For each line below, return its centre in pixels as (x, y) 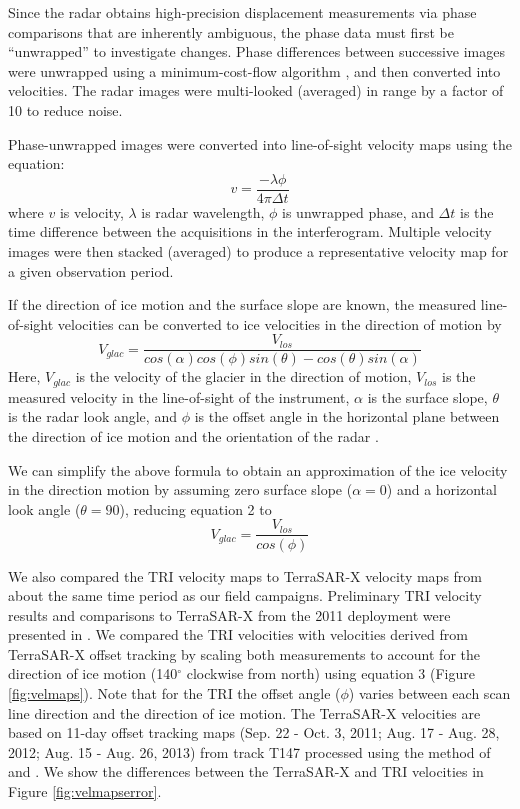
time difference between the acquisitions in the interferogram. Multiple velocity (250, 231)
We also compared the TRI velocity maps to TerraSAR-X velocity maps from (245, 575)
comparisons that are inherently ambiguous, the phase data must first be (231, 31)
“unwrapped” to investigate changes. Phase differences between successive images (257, 51)
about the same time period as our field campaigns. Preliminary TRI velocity (245, 595)
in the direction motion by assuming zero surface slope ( (180, 489)
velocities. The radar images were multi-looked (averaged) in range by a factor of (256, 90)
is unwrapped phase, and (358, 211)
